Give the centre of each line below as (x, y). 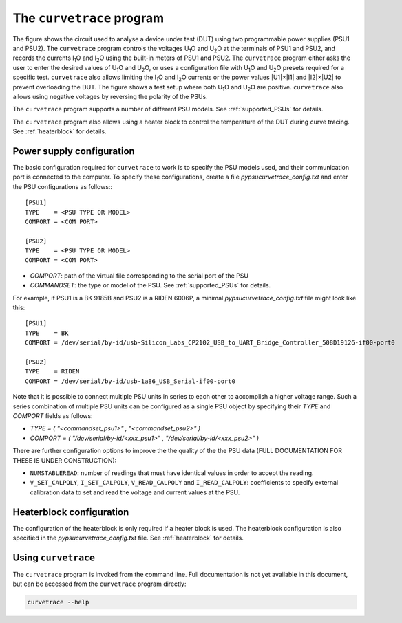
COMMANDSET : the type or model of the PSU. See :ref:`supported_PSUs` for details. (150, 285)
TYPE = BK (47, 333)
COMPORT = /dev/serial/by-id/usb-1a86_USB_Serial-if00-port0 (130, 381)
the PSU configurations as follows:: (63, 186)
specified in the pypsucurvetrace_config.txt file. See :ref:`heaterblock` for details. (128, 538)
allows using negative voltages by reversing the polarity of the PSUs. (110, 96)
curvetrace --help (58, 602)
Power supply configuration (74, 151)
